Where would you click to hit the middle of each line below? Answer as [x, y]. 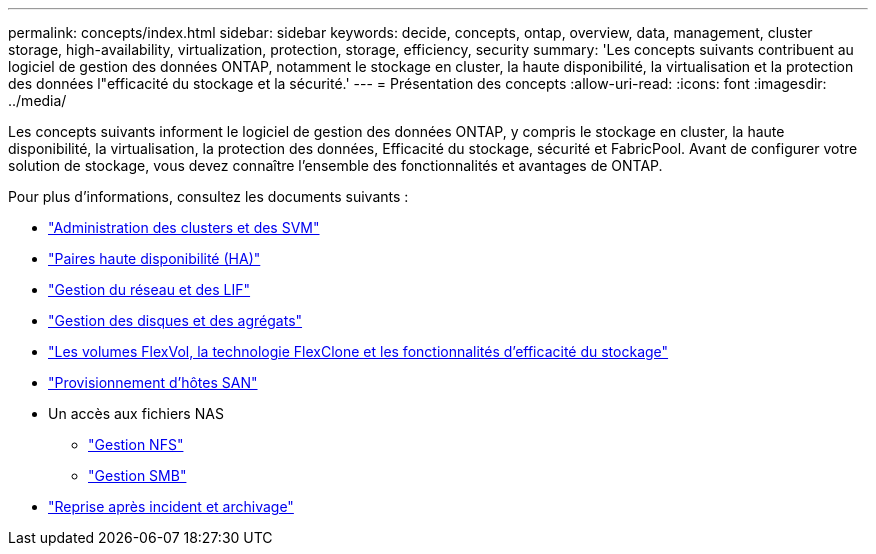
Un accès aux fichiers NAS [136, 413]
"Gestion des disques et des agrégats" [175, 320]
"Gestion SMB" [137, 475]
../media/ [37, 100]
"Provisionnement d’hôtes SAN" [153, 382]
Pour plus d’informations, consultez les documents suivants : [208, 196]
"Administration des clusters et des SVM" [184, 227]
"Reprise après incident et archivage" [171, 506]
